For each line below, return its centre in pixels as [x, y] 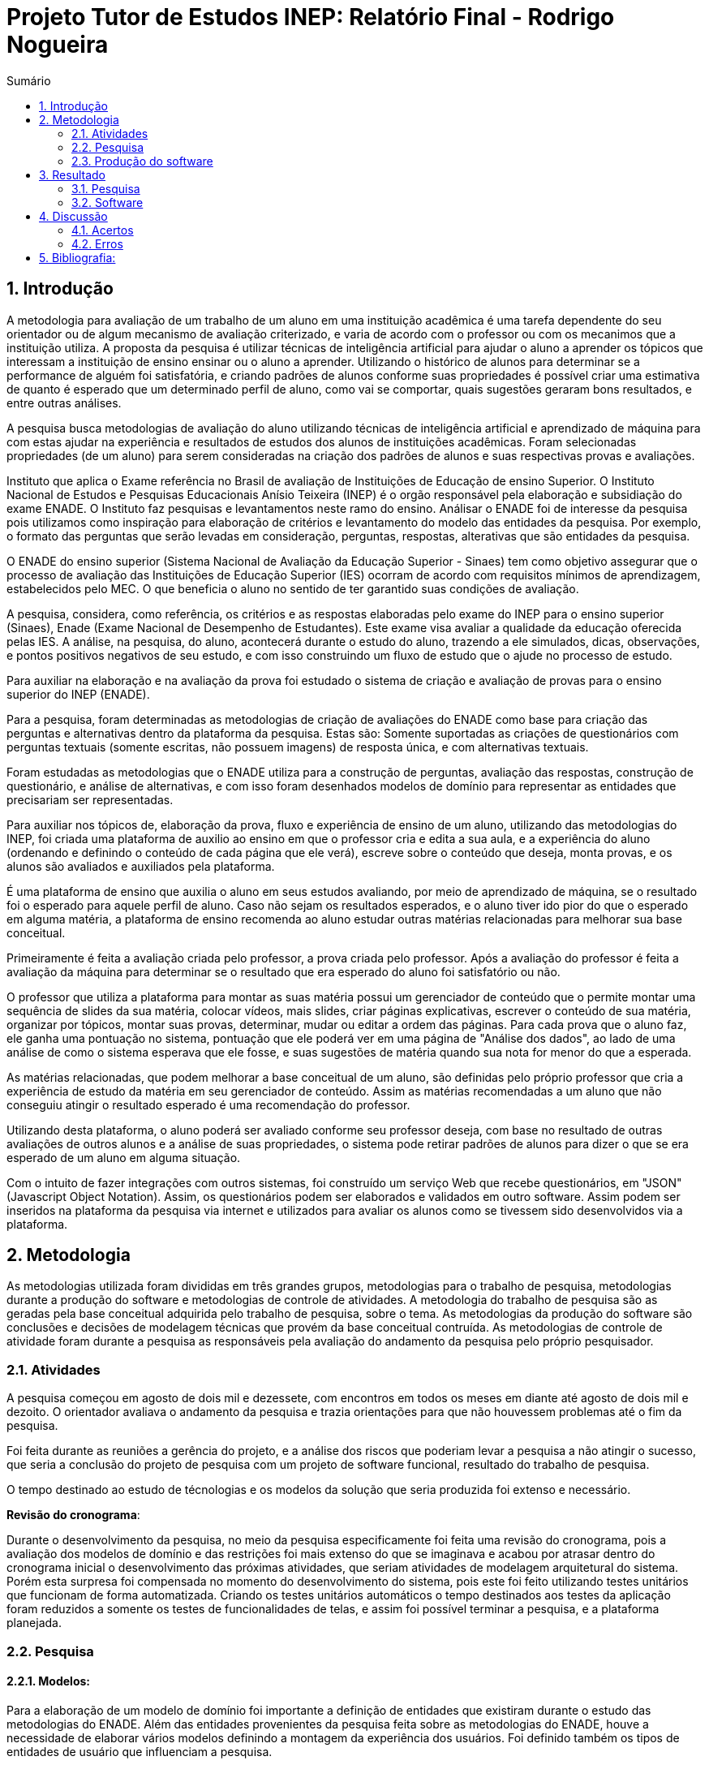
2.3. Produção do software [142, 161]
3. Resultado [73, 174]
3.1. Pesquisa [106, 188]
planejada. [34, 1623]
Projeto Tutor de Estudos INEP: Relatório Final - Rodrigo [311, 17]
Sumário [29, 80]
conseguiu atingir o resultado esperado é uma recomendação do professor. [208, 1104]
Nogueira [58, 45]
